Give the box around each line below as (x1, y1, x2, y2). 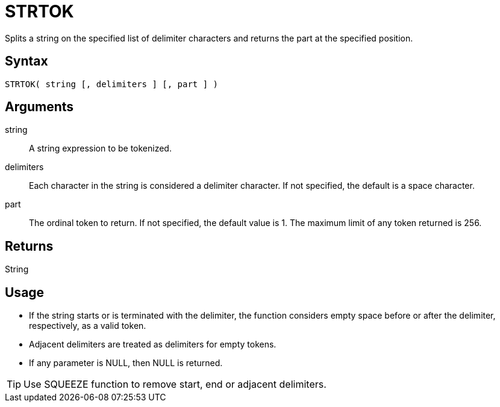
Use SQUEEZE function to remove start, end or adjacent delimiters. (23, 378, 327, 391)
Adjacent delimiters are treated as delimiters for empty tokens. (29, 339, 277, 350)
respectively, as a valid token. (29, 320, 146, 331)
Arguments (5, 99, 74, 115)
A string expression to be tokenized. (29, 143, 172, 154)
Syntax (5, 54, 48, 69)
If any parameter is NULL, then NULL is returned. (29, 358, 223, 369)
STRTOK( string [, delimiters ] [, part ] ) (5, 79, 219, 89)
